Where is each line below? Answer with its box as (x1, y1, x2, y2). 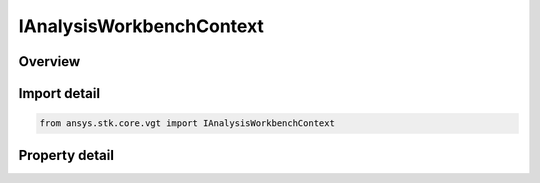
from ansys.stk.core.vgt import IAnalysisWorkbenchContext (39, 118, 335, 129)
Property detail (18, 146, 115, 164)
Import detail (18, 85, 100, 102)
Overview (18, 53, 81, 70)
